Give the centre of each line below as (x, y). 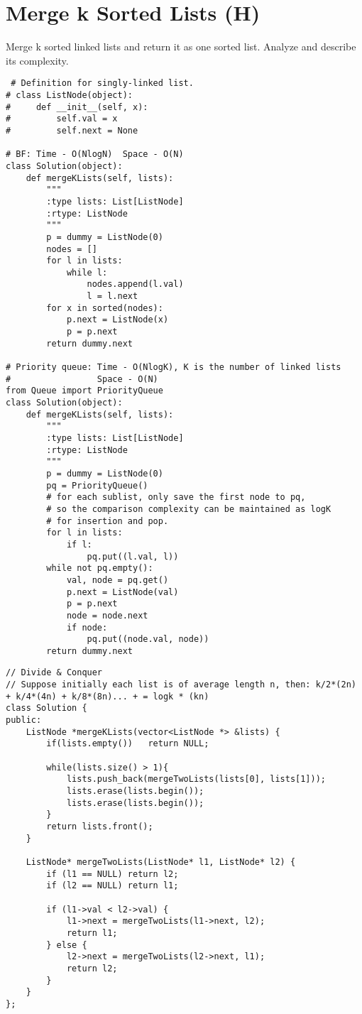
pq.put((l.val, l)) (133, 556)
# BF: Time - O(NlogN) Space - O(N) (95, 154)
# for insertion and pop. (108, 521)
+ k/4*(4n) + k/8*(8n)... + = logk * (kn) (108, 696)
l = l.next (113, 296)
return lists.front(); (100, 827)
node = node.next (107, 615)
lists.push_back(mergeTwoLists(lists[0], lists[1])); (196, 779)
